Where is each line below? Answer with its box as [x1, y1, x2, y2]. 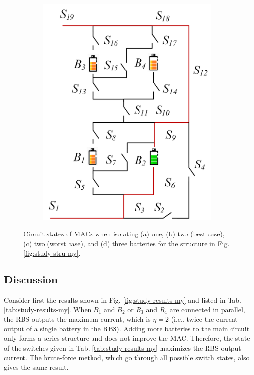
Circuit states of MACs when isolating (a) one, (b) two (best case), [23, 229, 225, 239]
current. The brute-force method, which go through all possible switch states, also [4, 352, 250, 362]
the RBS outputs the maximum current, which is [4, 314, 151, 324]
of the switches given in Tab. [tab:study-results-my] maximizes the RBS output [4, 342, 241, 352]
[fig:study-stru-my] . [23, 248, 81, 258]
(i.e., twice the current [171, 314, 238, 324]
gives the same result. [4, 362, 69, 372]
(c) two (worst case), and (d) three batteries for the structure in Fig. [23, 238, 230, 248]
